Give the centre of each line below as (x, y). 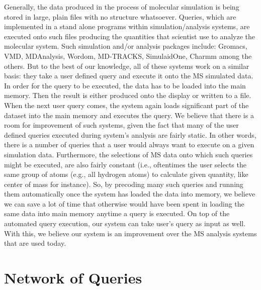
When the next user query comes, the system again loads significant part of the (126, 105)
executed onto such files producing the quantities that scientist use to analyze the (130, 36)
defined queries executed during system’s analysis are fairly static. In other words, (130, 134)
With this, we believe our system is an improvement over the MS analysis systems (130, 233)
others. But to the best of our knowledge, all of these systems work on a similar (127, 66)
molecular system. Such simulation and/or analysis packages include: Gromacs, (126, 46)
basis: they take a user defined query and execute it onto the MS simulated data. (129, 76)
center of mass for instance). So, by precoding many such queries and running (124, 184)
